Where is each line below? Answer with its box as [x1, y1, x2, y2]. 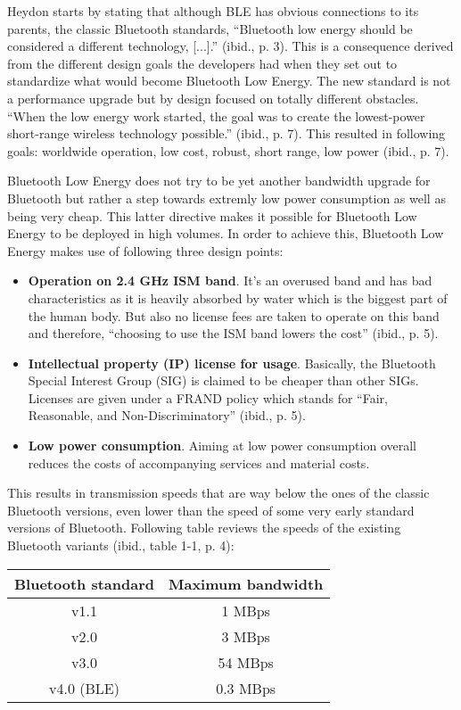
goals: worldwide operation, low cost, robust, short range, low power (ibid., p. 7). [7, 141, 449, 160]
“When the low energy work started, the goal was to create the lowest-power [7, 106, 425, 125]
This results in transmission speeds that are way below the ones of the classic [7, 483, 430, 502]
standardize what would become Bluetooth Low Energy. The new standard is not [7, 71, 451, 90]
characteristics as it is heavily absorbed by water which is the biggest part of [28, 288, 448, 307]
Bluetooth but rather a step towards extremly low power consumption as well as [7, 188, 446, 207]
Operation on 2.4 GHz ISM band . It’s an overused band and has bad [28, 271, 432, 290]
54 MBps [218, 651, 274, 673]
